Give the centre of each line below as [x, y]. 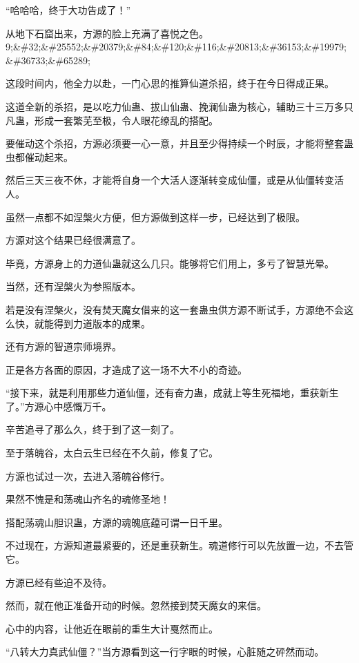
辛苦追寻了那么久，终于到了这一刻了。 [93, 429]
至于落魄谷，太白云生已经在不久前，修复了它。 [112, 453]
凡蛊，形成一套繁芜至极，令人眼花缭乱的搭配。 [112, 120]
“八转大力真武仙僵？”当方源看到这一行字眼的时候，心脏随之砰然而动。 [165, 652]
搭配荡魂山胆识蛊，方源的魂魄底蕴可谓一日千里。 [117, 522]
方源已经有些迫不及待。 [59, 582]
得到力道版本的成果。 [102, 323]
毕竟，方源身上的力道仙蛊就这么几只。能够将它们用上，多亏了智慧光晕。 [170, 263]
